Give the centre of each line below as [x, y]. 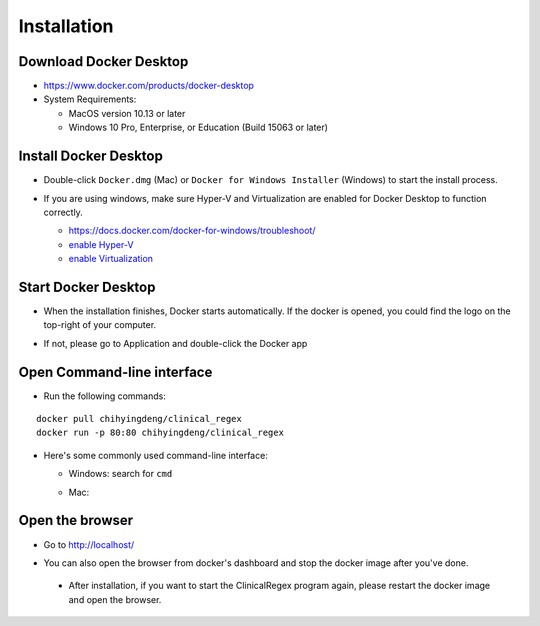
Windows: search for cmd [120, 474]
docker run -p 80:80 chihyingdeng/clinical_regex [160, 433]
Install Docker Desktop [91, 156]
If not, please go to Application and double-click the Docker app [175, 343]
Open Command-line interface [115, 371]
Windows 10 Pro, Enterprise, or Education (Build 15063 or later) [198, 127]
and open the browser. [115, 599]
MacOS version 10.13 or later [127, 113]
